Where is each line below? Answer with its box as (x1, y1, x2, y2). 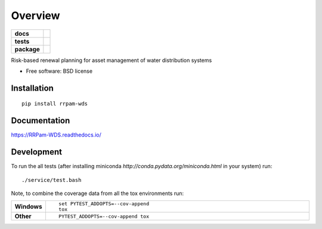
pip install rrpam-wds (21, 100, 88, 107)
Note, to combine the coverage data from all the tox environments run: (11, 190, 184, 197)
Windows (14, 203, 42, 211)
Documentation (11, 116, 70, 126)
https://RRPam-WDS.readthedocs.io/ (11, 131, 101, 138)
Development (11, 147, 63, 157)
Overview (11, 9, 60, 22)
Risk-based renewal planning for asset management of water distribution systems (11, 57, 212, 64)
